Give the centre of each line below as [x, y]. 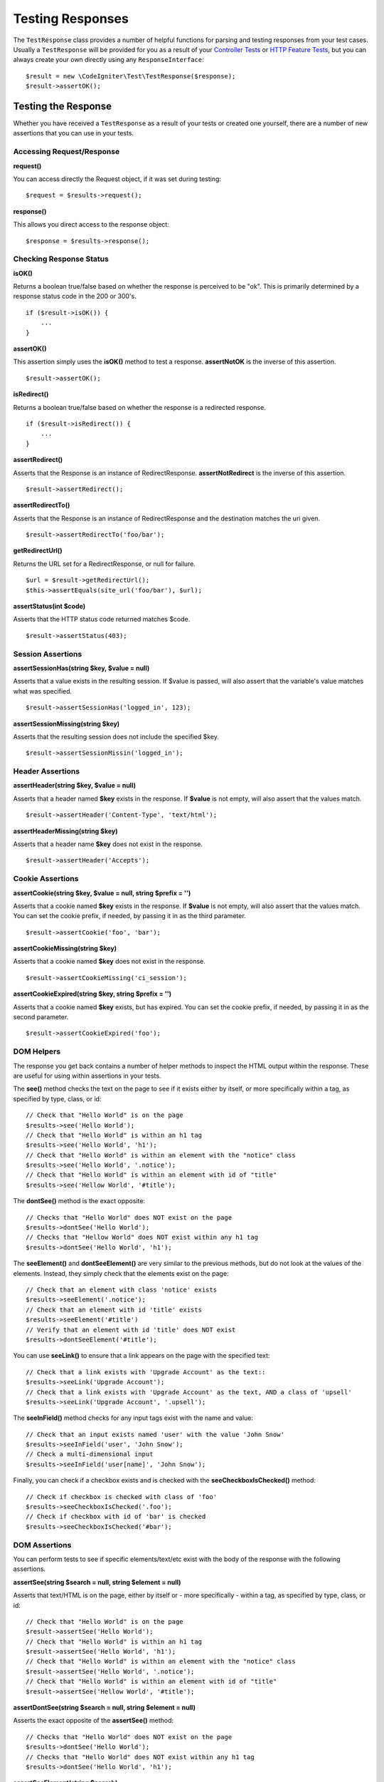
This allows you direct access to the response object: [91, 225]
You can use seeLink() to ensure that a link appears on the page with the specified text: [142, 1356]
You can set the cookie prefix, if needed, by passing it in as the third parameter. [129, 916]
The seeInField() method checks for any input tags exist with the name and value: [133, 1418]
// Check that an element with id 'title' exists [114, 1309]
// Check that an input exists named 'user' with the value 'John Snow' [155, 1434]
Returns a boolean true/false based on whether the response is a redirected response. [139, 407]
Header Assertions [47, 771]
